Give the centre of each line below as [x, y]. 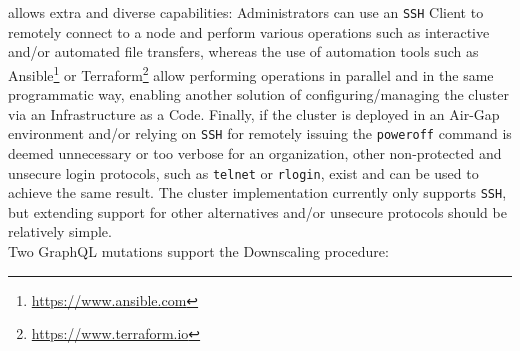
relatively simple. [60, 231]
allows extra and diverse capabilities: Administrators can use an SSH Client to [246, 12]
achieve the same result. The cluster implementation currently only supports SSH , [257, 192]
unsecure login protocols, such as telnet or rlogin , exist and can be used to [243, 172]
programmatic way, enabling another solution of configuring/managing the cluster [258, 94]
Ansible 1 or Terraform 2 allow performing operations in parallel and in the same [251, 73]
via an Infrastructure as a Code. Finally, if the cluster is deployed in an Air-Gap [254, 113]
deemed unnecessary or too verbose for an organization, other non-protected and [255, 152]
